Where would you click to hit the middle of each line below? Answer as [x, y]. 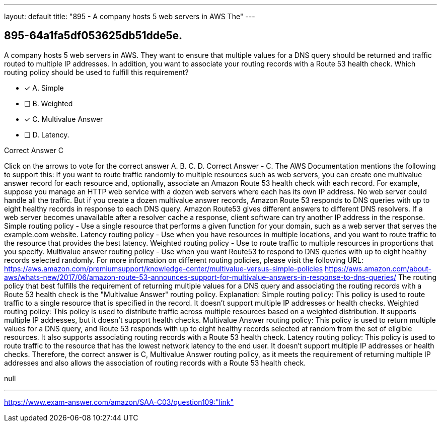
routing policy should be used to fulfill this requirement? [96, 72]
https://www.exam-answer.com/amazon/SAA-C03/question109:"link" [119, 402]
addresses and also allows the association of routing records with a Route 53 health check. [155, 363]
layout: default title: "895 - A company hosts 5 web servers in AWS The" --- [130, 16]
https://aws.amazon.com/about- [378, 268]
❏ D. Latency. [47, 134]
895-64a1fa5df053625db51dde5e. [93, 36]
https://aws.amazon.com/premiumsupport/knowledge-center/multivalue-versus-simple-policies [164, 268]
